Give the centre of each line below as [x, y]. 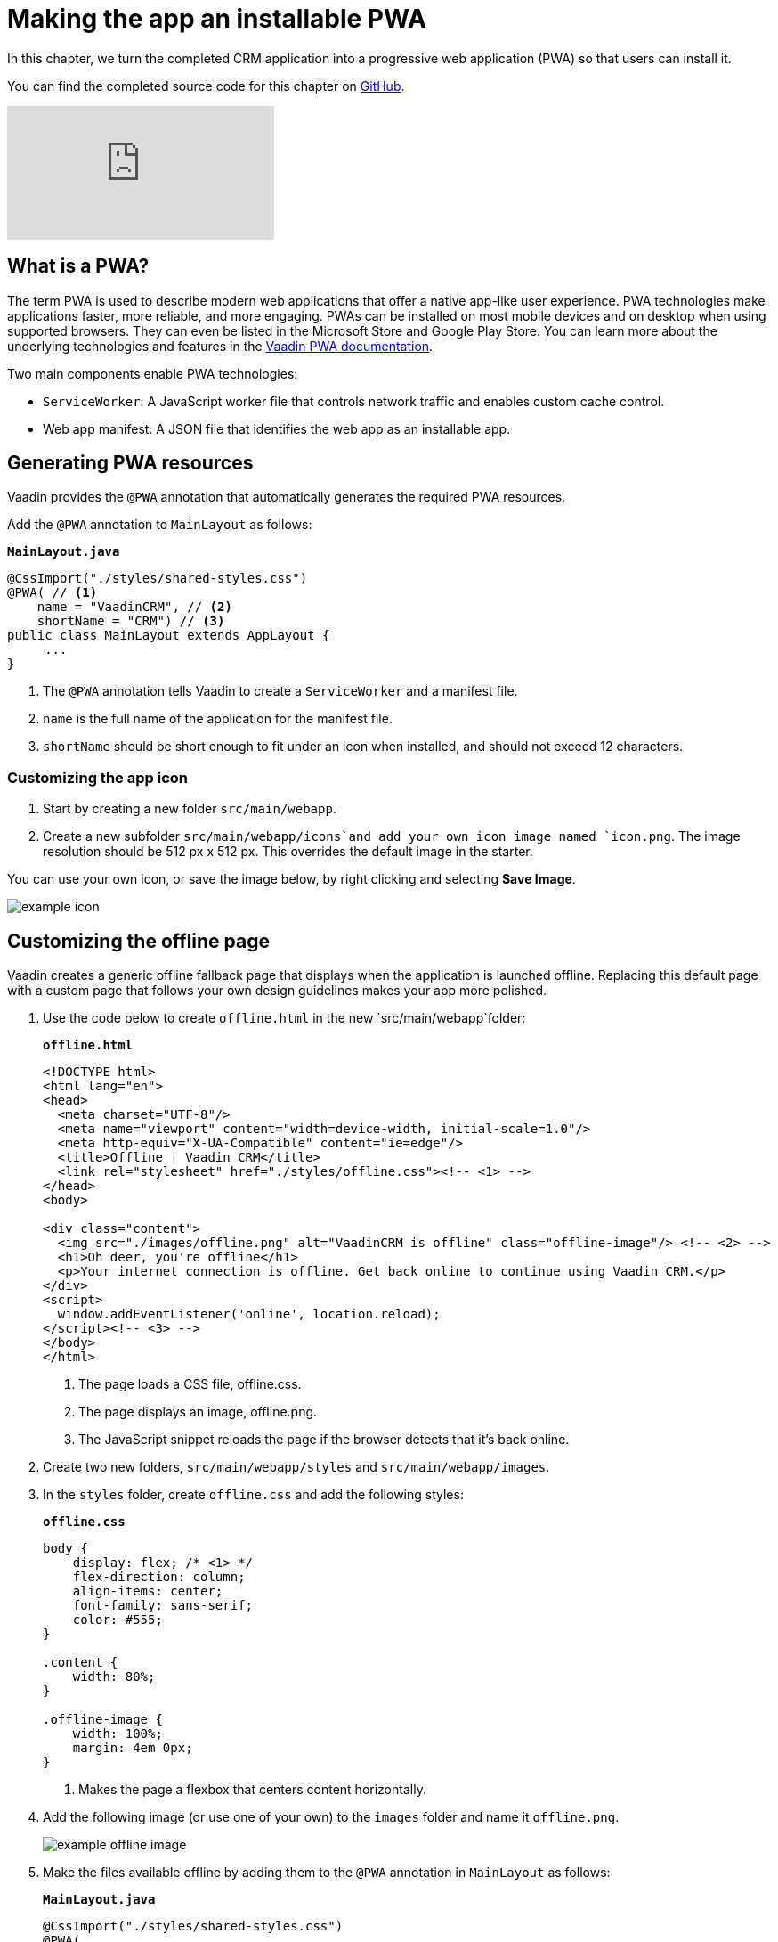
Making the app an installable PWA [217, 19]
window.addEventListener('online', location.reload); [249, 1314]
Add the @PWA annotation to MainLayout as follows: [160, 525]
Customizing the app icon [97, 777]
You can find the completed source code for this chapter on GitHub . [206, 86]
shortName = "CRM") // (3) [131, 621]
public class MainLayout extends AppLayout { [169, 636]
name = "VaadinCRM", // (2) [134, 607]
